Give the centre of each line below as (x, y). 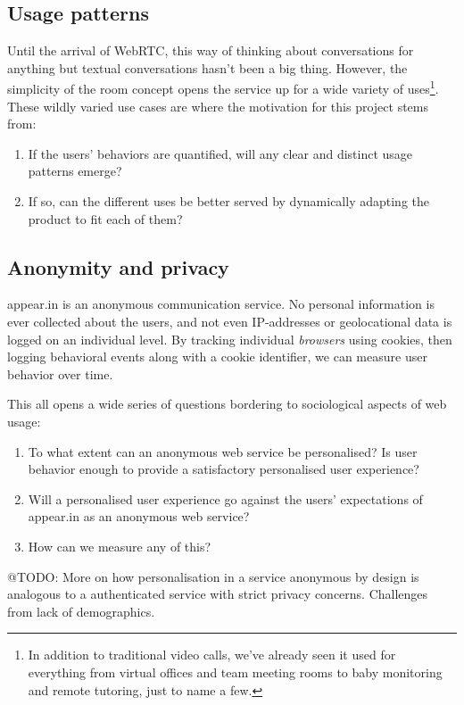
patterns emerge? (75, 171)
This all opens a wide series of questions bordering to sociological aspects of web (227, 404)
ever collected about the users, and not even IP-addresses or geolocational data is (230, 321)
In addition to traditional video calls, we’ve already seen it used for (212, 655)
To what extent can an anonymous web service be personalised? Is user (223, 451)
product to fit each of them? (105, 218)
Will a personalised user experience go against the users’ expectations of (225, 498)
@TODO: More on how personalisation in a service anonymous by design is (213, 576)
